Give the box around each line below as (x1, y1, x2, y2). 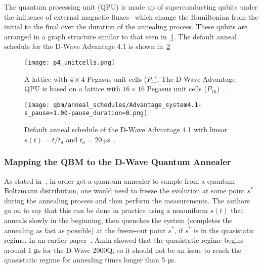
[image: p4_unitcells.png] (24, 59, 115, 66)
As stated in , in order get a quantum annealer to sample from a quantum (4, 175, 235, 186)
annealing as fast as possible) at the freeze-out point (4, 225, 166, 235)
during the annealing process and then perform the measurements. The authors (4, 195, 250, 205)
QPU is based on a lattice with (24, 83, 120, 94)
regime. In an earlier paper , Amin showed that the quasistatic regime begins (4, 235, 244, 245)
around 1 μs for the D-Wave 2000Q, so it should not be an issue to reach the (4, 244, 242, 255)
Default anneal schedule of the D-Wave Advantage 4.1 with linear (24, 124, 228, 135)
